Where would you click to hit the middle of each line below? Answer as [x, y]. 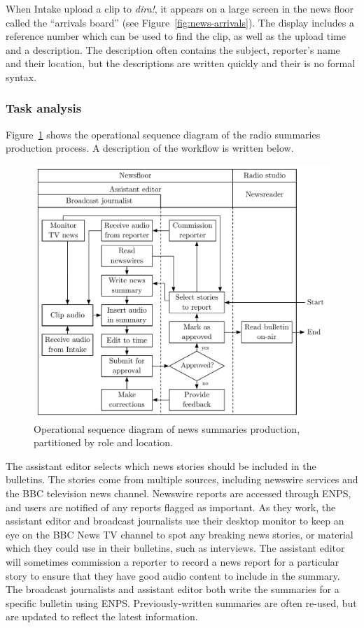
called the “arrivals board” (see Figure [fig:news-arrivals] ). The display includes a [180, 22]
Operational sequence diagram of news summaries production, [167, 428]
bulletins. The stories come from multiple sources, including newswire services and [182, 479]
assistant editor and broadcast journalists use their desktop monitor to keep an [175, 521]
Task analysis [44, 108]
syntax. [21, 77]
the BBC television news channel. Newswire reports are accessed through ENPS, [178, 493]
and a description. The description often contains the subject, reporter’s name [173, 49]
